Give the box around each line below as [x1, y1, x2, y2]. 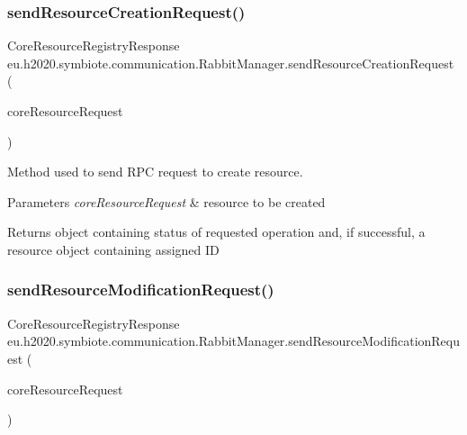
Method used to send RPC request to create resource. [7, 162, 303, 181]
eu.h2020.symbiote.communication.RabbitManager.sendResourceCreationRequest [7, 53, 454, 72]
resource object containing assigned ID [7, 240, 220, 258]
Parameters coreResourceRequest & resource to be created [7, 192, 326, 211]
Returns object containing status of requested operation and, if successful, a [7, 222, 426, 241]
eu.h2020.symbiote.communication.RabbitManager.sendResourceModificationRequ [7, 331, 461, 350]
